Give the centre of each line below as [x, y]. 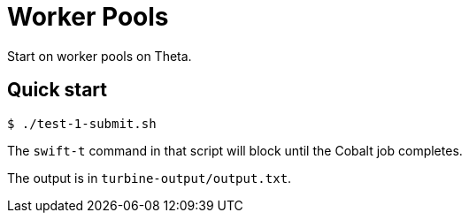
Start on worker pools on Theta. [100, 56]
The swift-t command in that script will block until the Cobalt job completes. [235, 150]
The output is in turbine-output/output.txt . [150, 178]
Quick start [57, 90]
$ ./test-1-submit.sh [82, 123]
